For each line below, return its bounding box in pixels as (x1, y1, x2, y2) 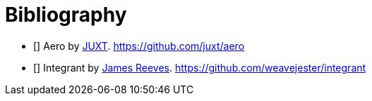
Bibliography (5, 3, 127, 27)
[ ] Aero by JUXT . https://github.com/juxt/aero (33, 39, 245, 52)
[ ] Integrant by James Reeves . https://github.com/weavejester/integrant (33, 61, 366, 74)
